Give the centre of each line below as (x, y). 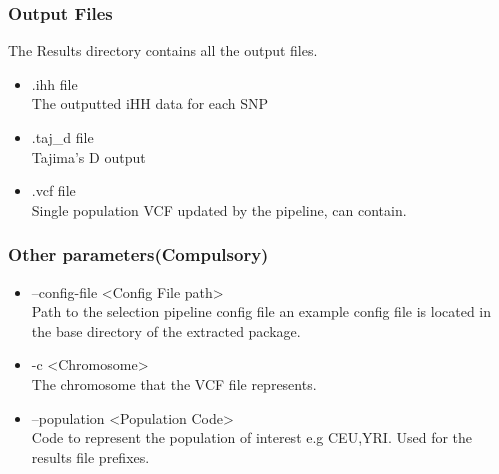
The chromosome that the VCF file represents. (174, 383)
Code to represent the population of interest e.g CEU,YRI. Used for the (252, 437)
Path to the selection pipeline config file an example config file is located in (261, 311)
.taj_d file (62, 137)
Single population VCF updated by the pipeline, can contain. (219, 209)
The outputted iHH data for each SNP (150, 103)
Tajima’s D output (88, 156)
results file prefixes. (90, 456)
